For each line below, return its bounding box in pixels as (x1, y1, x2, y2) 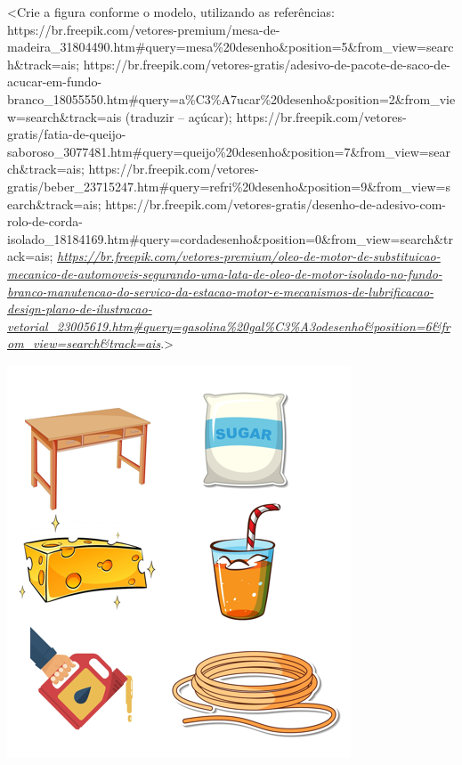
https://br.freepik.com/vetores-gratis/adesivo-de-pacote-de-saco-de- (83, 54, 451, 73)
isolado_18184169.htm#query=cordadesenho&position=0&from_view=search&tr (7, 229, 454, 248)
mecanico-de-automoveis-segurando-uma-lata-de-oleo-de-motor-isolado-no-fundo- (7, 264, 442, 282)
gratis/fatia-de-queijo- (7, 125, 126, 143)
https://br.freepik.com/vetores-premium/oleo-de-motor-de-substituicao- (57, 247, 441, 265)
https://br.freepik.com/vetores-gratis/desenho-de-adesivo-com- (105, 194, 447, 213)
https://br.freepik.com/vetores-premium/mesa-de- (7, 20, 280, 38)
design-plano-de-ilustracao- (7, 299, 152, 318)
